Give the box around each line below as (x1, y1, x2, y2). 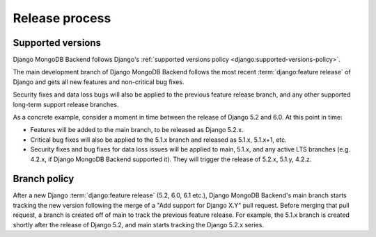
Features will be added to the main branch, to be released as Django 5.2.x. (30, 126, 244, 134)
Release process (13, 10, 111, 26)
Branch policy (13, 173, 75, 185)
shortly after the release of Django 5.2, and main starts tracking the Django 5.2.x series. (13, 220, 265, 229)
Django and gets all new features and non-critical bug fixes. (13, 77, 185, 86)
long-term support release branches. (13, 100, 119, 108)
